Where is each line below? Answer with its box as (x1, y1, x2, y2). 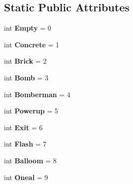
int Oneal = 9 (4, 172, 48, 182)
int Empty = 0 (4, 23, 51, 33)
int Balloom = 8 (4, 155, 57, 165)
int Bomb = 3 (4, 72, 49, 82)
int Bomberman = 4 (4, 89, 70, 99)
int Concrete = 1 (4, 39, 60, 49)
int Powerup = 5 (4, 106, 58, 116)
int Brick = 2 (4, 56, 47, 66)
